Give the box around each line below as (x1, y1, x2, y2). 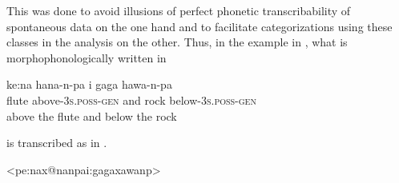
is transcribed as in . (6, 134, 107, 151)
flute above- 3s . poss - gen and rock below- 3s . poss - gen (6, 91, 256, 108)
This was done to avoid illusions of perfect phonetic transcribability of (6, 2, 351, 18)
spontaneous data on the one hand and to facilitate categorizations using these (6, 18, 393, 34)
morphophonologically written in (6, 49, 167, 66)
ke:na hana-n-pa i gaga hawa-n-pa (6, 76, 172, 93)
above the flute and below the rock (6, 107, 177, 124)
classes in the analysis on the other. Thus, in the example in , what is (6, 34, 348, 50)
